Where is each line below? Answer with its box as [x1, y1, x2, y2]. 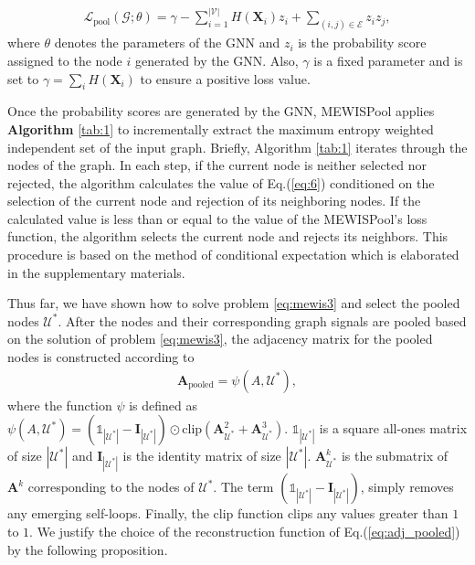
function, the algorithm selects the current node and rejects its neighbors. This [7, 227, 449, 246]
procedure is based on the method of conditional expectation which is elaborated [7, 245, 459, 264]
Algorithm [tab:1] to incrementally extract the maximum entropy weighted [7, 119, 434, 138]
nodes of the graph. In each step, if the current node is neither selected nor [7, 155, 427, 175]
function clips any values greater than [237, 504, 449, 523]
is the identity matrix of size [122, 446, 281, 465]
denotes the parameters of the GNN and [54, 33, 280, 52]
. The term [213, 477, 274, 496]
